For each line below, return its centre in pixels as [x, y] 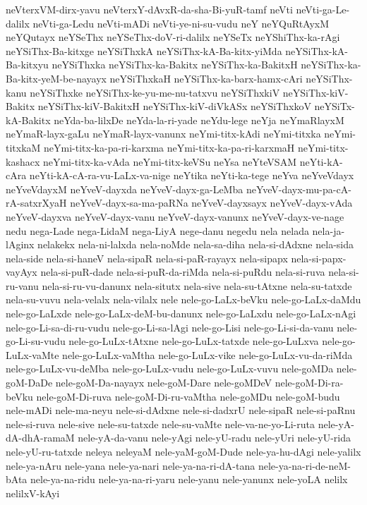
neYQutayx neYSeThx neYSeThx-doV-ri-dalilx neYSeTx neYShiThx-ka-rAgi [173, 37]
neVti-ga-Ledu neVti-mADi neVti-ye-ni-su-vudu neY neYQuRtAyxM [181, 23]
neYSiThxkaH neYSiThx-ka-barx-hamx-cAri [206, 78]
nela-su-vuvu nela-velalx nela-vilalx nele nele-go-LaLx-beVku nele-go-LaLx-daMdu [183, 299]
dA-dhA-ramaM [40, 438]
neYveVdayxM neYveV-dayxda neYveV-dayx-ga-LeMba [125, 189]
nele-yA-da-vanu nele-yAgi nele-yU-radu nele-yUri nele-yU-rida [214, 438]
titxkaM [23, 147]
